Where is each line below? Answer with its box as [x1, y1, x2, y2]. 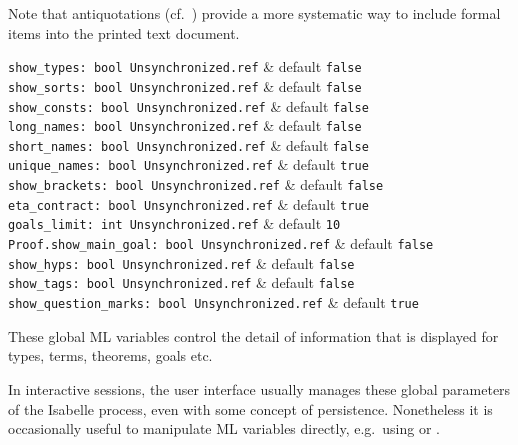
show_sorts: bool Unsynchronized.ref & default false [8, 75, 362, 96]
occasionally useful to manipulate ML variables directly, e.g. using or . [8, 418, 440, 439]
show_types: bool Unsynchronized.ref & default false [8, 56, 362, 77]
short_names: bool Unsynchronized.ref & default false [8, 134, 369, 155]
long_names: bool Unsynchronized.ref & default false [8, 115, 362, 136]
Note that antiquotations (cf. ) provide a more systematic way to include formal [8, 3, 501, 23]
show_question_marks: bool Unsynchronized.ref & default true [8, 292, 419, 313]
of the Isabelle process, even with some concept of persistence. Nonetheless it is [8, 398, 493, 419]
